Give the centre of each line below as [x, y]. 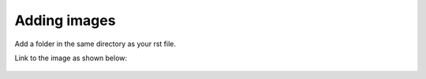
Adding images [65, 20]
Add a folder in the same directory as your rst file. [95, 44]
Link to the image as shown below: [71, 58]
